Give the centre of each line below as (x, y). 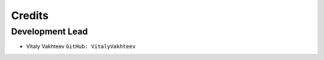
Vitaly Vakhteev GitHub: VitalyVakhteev (81, 46)
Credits (30, 15)
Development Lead (49, 31)
